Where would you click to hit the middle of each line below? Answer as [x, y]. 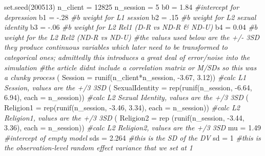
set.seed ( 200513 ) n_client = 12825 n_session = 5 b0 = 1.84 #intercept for [122, 7]
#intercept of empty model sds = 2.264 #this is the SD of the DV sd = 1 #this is [132, 137]
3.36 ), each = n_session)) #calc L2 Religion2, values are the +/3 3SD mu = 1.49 [133, 128]
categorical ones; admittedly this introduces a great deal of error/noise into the [127, 57]
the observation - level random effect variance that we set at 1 [98, 148]
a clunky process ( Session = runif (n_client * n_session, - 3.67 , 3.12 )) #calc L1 [125, 77]
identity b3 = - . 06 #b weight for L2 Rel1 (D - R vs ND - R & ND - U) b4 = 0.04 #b [131, 27]
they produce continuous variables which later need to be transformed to [116, 47]
